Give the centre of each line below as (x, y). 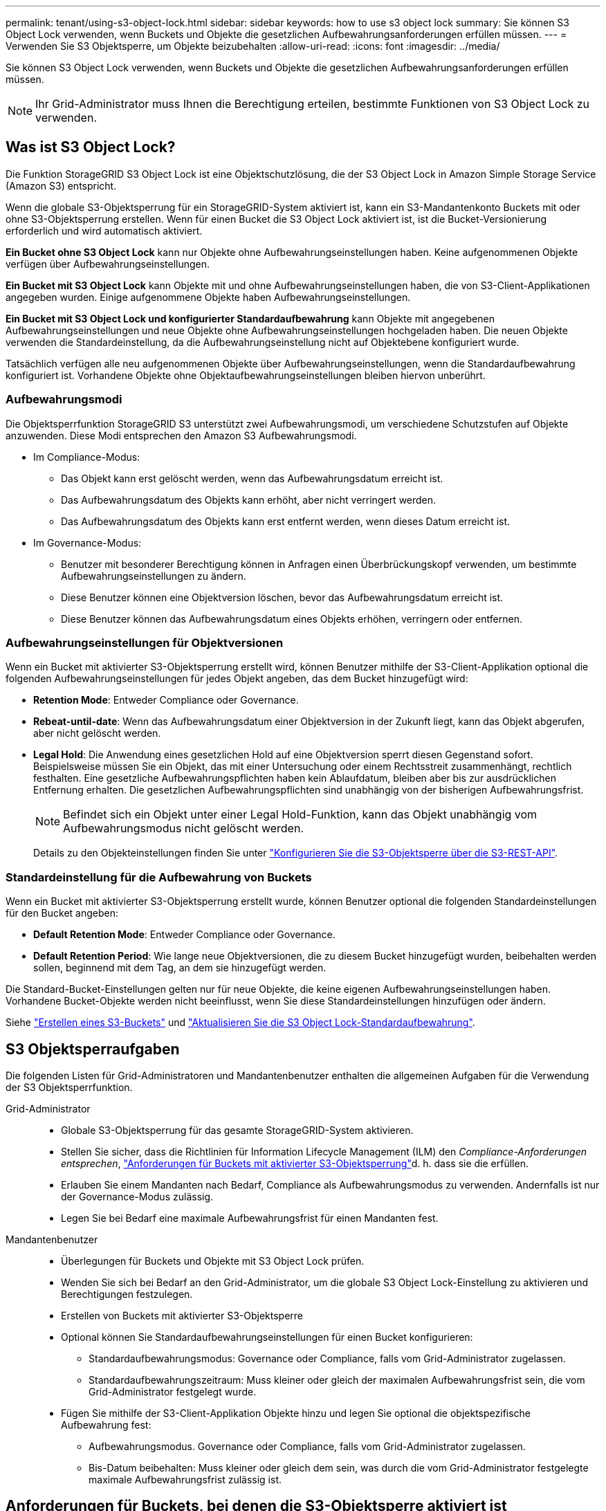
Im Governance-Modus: (88, 542)
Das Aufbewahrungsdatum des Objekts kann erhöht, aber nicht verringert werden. (249, 500)
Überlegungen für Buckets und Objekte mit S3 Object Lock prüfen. (213, 1261)
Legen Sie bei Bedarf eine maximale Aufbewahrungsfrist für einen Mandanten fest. (250, 1218)
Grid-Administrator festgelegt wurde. (173, 1391)
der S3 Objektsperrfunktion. (69, 1087)
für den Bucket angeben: (62, 913)
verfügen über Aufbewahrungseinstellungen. (108, 264)
